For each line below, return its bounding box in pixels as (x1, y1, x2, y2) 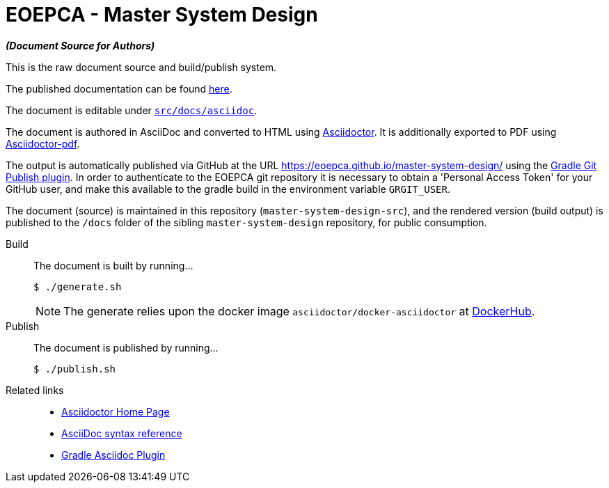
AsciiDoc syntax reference (61, 427, 182, 439)
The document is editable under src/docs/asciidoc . (6, 104, 258, 116)
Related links (6, 384, 64, 396)
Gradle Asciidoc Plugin (61, 448, 166, 461)
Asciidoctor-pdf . (6, 137, 80, 150)
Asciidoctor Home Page (61, 405, 170, 418)
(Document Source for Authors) (6, 39, 155, 52)
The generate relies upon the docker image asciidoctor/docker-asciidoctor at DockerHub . (63, 304, 535, 318)
